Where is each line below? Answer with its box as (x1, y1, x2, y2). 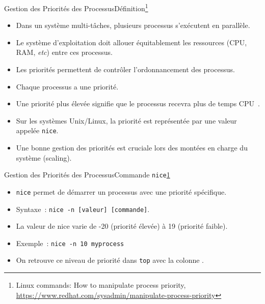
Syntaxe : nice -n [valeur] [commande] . (16, 203, 150, 214)
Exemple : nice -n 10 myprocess (16, 237, 124, 248)
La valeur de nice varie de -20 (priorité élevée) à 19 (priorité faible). (16, 221, 228, 231)
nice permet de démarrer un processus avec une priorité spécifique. (16, 186, 227, 197)
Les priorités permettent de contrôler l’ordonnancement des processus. (16, 64, 235, 75)
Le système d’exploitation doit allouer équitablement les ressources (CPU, (16, 37, 247, 47)
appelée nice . (16, 125, 59, 136)
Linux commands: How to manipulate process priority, (16, 280, 186, 290)
